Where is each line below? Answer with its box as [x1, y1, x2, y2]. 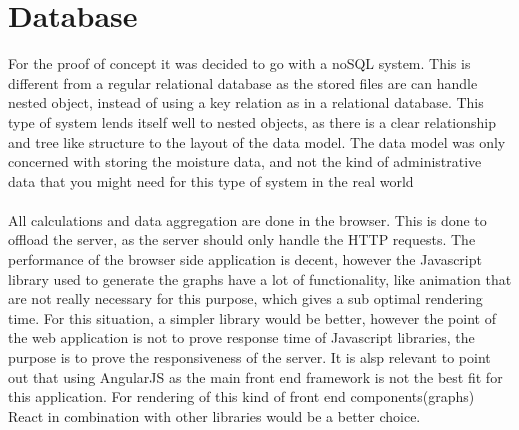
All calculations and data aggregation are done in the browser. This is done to [8, 209, 487, 230]
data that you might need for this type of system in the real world [8, 170, 414, 191]
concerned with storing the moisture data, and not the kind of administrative [8, 151, 482, 172]
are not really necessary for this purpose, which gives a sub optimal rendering [8, 288, 483, 309]
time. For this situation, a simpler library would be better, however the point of [8, 307, 496, 328]
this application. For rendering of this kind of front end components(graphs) [8, 386, 475, 407]
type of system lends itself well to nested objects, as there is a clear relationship [8, 111, 497, 132]
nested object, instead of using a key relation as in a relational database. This [8, 92, 484, 113]
